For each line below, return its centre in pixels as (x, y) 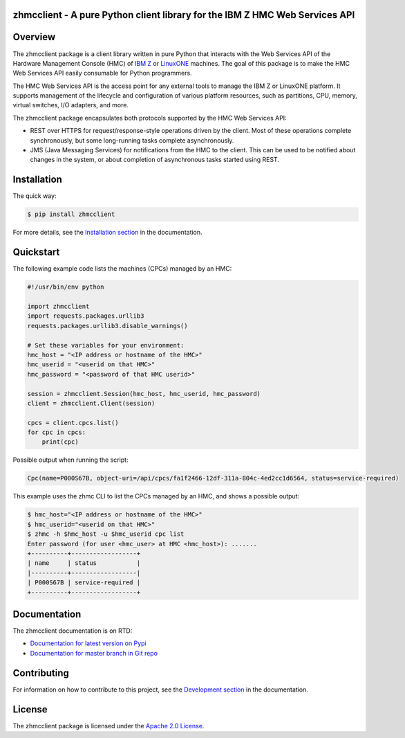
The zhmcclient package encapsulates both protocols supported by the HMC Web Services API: (150, 118)
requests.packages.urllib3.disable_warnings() (107, 326)
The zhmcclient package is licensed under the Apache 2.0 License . (109, 726)
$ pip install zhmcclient (71, 214)
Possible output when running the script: (70, 460)
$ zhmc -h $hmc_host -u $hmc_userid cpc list (106, 534)
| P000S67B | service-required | (84, 583)
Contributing (41, 673)
